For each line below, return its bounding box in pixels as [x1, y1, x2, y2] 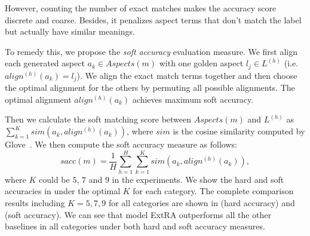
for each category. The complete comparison [133, 185, 294, 197]
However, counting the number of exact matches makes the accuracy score [5, 2, 277, 14]
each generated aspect [5, 57, 85, 69]
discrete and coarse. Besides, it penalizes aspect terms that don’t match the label [5, 13, 302, 26]
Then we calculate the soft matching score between [5, 113, 192, 125]
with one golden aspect [159, 57, 244, 69]
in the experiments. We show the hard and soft [112, 173, 284, 185]
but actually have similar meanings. [5, 25, 135, 38]
